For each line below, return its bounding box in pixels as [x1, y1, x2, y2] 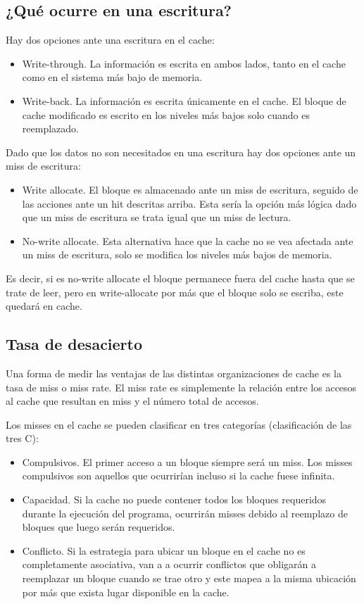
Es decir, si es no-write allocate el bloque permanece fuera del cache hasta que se [6, 270, 355, 285]
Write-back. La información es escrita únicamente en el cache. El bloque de [22, 93, 346, 108]
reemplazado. [22, 121, 79, 136]
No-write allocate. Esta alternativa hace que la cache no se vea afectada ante [22, 233, 353, 248]
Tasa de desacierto [6, 333, 143, 355]
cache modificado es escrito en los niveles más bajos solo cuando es [22, 107, 310, 122]
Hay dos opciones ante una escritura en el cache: [6, 32, 215, 47]
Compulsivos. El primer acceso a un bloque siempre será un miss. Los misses [22, 454, 353, 469]
